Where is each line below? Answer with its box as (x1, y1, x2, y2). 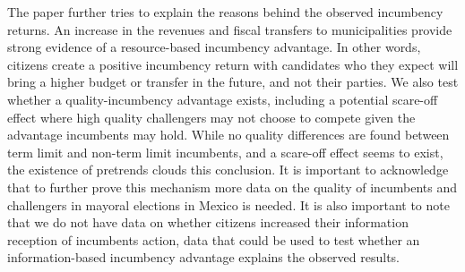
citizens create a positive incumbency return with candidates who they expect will (7, 55, 459, 73)
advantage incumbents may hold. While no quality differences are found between (7, 125, 450, 144)
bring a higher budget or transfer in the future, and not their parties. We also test (7, 72, 459, 91)
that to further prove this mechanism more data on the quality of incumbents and (7, 177, 458, 196)
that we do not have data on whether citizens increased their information (7, 213, 409, 232)
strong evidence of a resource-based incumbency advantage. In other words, (7, 38, 421, 56)
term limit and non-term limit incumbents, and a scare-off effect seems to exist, (7, 142, 443, 161)
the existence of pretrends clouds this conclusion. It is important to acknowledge (7, 160, 449, 179)
